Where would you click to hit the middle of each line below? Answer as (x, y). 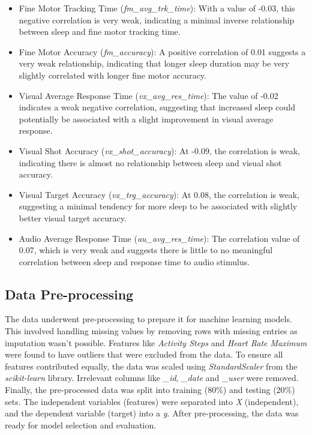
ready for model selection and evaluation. (81, 424)
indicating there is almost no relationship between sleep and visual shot (150, 162)
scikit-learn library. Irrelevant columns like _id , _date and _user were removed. (152, 378)
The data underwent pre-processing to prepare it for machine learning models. (148, 319)
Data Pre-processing (69, 294)
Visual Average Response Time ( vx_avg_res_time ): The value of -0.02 (148, 95)
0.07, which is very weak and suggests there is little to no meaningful (146, 250)
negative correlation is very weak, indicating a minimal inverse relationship (157, 19)
